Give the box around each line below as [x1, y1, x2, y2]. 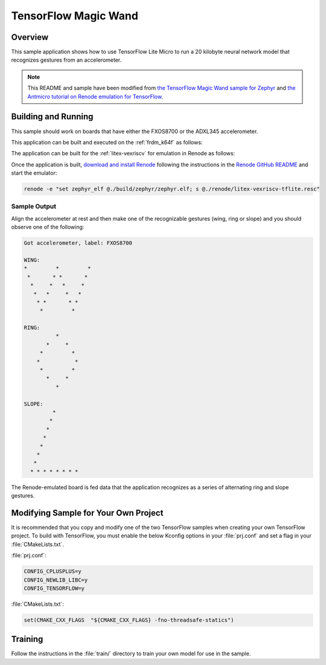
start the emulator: [11, 169, 57, 177]
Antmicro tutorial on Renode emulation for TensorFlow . [27, 92, 163, 100]
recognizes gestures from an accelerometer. [11, 56, 122, 63]
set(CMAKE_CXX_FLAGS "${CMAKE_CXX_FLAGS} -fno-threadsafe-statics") [24, 617, 234, 623]
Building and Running [11, 112, 94, 122]
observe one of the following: [11, 224, 85, 231]
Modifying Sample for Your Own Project [11, 508, 164, 518]
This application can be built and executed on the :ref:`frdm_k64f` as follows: [11, 138, 203, 146]
